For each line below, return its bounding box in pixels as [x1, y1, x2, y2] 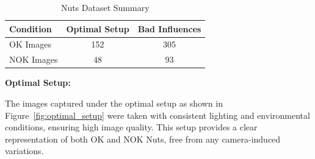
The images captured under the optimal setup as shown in [5, 96, 223, 109]
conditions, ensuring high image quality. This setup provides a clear [5, 121, 258, 133]
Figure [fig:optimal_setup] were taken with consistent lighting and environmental [5, 108, 310, 121]
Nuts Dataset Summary [60, 1, 150, 13]
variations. [5, 144, 44, 157]
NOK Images [9, 53, 58, 66]
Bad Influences [137, 22, 201, 35]
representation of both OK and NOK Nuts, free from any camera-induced [5, 132, 281, 145]
